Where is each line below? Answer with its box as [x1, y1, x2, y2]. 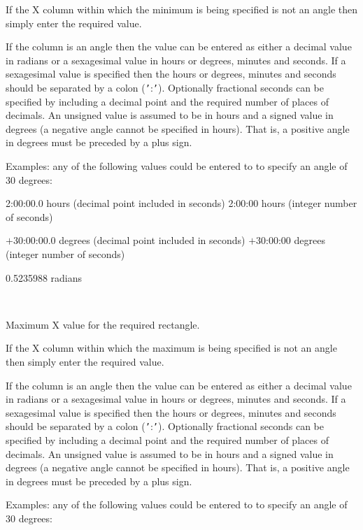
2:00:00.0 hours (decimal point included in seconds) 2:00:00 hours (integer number [6, 196, 357, 210]
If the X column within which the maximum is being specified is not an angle [6, 341, 337, 355]
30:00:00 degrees [256, 233, 325, 248]
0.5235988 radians [6, 270, 83, 285]
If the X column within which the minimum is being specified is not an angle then [6, 2, 358, 16]
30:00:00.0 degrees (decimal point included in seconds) [13, 233, 245, 248]
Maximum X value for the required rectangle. [6, 317, 200, 331]
